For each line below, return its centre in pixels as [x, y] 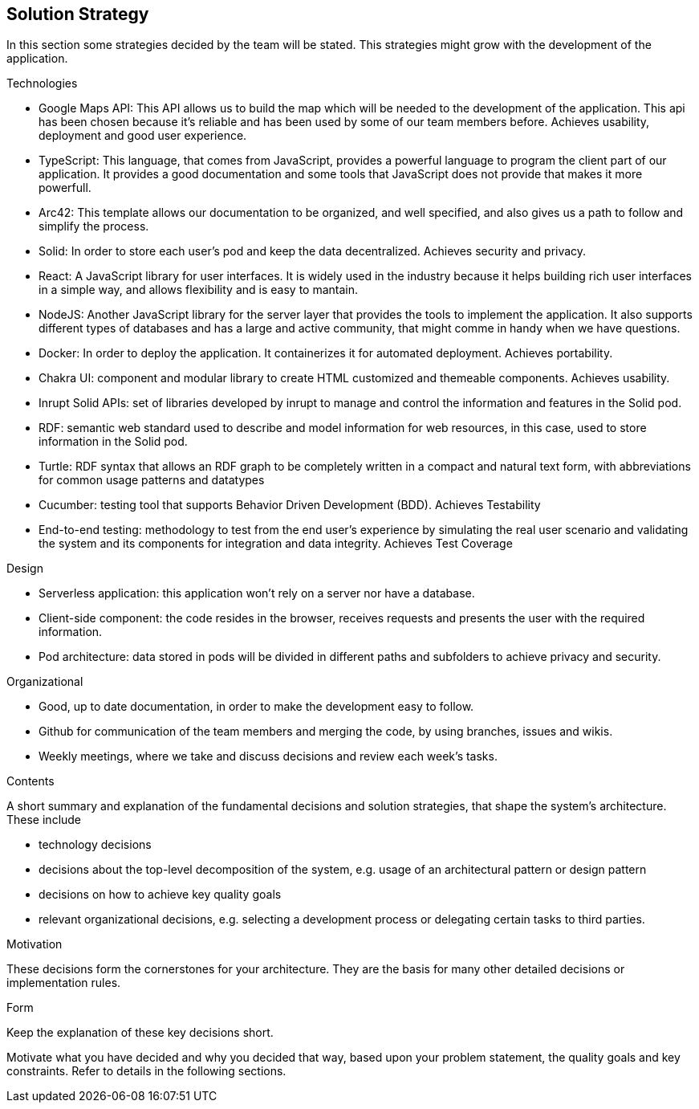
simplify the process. [94, 226]
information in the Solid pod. [113, 442]
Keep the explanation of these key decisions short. [140, 1033]
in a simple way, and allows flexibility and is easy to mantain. [199, 290]
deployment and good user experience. [143, 136]
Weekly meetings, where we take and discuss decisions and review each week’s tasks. [268, 756]
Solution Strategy [78, 14]
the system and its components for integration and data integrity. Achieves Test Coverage [276, 544]
